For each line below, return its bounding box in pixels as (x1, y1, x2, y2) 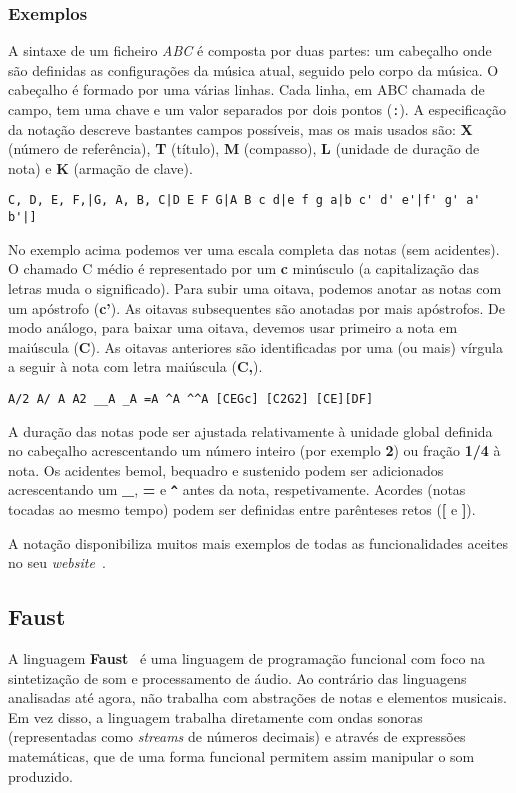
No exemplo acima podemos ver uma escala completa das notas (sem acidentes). (8, 238, 500, 259)
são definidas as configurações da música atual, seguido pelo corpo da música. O (8, 59, 499, 80)
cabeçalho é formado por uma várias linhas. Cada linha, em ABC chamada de (8, 79, 485, 100)
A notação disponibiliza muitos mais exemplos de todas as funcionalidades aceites (8, 532, 508, 553)
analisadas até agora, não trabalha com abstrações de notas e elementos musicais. (8, 687, 507, 708)
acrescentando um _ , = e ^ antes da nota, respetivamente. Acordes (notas (8, 479, 466, 500)
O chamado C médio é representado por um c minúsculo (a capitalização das (8, 258, 480, 279)
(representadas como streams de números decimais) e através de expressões (8, 726, 466, 747)
